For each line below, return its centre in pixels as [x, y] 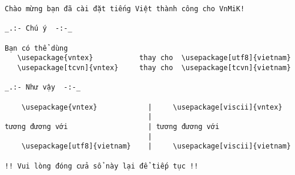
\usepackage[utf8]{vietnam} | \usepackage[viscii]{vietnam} [156, 146]
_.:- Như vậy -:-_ [43, 87]
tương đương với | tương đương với [112, 126]
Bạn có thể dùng [36, 48]
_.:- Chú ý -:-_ [38, 29]
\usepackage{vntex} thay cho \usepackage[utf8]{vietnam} [154, 58]
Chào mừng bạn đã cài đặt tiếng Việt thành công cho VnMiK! [125, 9]
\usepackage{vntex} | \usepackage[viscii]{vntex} [152, 107]
